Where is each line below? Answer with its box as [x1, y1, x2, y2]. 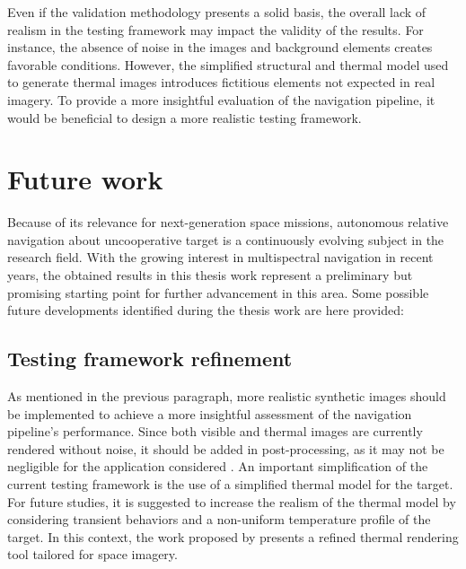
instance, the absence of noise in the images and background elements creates [7, 38, 433, 57]
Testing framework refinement [7, 345, 293, 372]
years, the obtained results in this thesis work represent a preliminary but [7, 266, 413, 284]
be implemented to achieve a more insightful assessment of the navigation [7, 404, 412, 423]
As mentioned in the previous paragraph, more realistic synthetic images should [7, 387, 446, 406]
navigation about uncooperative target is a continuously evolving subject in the [7, 230, 444, 249]
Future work [7, 161, 163, 197]
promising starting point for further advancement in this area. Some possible [7, 283, 429, 302]
